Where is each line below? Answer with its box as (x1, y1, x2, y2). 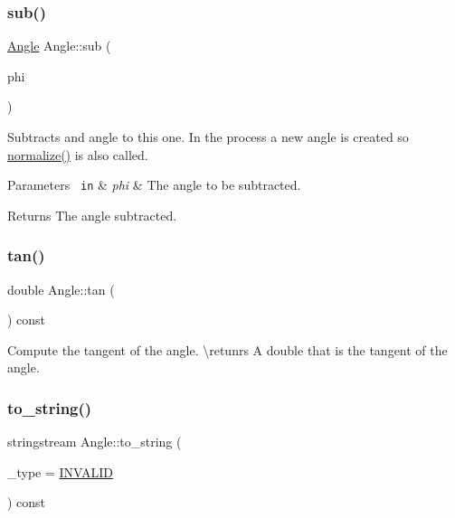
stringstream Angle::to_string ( (7, 432, 182, 451)
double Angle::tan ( (7, 279, 115, 298)
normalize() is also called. (7, 145, 148, 164)
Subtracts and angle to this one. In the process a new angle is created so (7, 127, 409, 146)
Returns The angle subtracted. (7, 205, 177, 224)
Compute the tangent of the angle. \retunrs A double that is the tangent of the (7, 340, 448, 359)
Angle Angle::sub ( (7, 36, 111, 55)
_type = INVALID (7, 462, 114, 481)
